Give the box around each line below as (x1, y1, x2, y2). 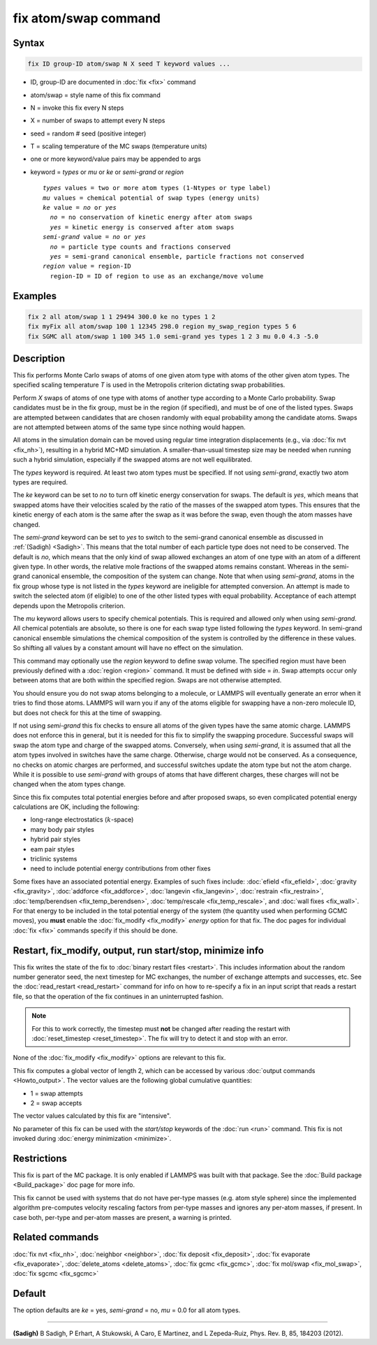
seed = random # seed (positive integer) (30, 129, 147, 138)
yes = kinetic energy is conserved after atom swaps (50, 223, 235, 231)
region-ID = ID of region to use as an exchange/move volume (50, 272, 264, 280)
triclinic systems (30, 855, 77, 863)
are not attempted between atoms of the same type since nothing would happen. (13, 423, 246, 431)
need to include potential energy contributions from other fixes (30, 864, 211, 873)
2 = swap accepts (30, 1098, 82, 1107)
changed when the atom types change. (13, 780, 126, 789)
